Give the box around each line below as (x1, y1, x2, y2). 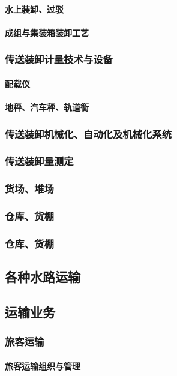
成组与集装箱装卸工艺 (5, 26, 89, 38)
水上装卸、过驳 (5, 2, 64, 15)
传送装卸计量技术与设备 (5, 52, 113, 67)
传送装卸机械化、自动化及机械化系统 (5, 126, 172, 141)
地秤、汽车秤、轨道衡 (5, 101, 89, 113)
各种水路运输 (5, 267, 80, 286)
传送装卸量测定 (5, 154, 74, 169)
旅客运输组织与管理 (5, 359, 80, 372)
